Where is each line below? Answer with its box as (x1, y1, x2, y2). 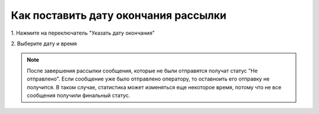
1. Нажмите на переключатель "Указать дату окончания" (11, 29, 155, 36)
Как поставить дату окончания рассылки (11, 9, 227, 22)
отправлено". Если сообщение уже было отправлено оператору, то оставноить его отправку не (27, 75, 270, 82)
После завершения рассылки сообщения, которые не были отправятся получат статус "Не (27, 67, 258, 74)
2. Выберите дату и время (11, 40, 77, 47)
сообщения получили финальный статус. (27, 92, 131, 99)
